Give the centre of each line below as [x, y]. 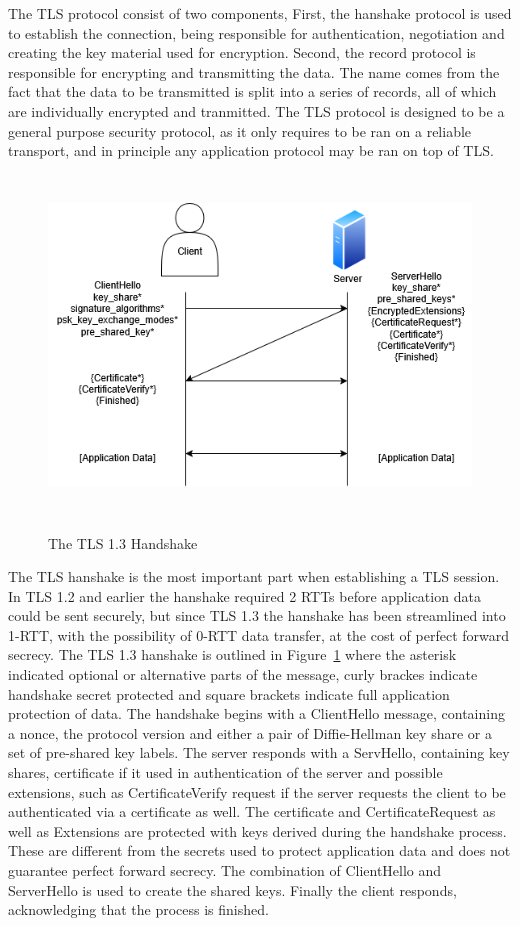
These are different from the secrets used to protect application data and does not [259, 850]
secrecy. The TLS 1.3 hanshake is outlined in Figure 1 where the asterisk [232, 654]
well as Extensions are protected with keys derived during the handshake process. [257, 830]
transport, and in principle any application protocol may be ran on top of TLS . [251, 150]
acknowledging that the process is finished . [138, 909]
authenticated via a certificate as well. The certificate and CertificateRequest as [252, 811]
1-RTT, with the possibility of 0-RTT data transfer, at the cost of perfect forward [259, 634]
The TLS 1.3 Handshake [123, 542]
